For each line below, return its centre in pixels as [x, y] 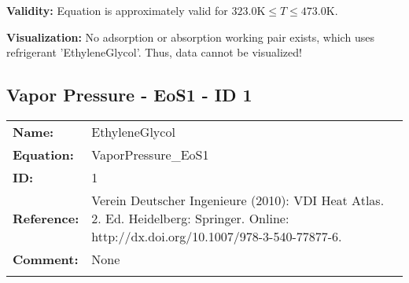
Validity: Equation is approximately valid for [117, 10]
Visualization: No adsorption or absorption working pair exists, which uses [190, 37]
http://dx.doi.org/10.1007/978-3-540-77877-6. [217, 236]
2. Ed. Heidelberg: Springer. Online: [190, 218]
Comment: [46, 259]
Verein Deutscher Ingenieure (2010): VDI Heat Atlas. [238, 200]
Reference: [46, 218]
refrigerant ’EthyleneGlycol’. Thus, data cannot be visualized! [154, 52]
